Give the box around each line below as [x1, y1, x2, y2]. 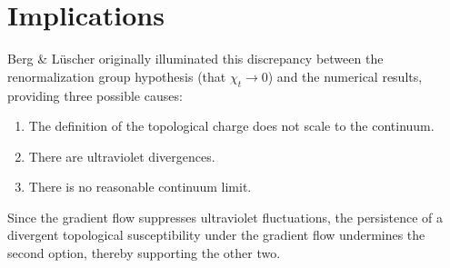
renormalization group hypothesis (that [7, 66, 226, 85]
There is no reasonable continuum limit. [28, 177, 252, 196]
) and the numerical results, [267, 66, 423, 85]
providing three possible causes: [7, 85, 183, 104]
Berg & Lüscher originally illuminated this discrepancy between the [7, 49, 384, 68]
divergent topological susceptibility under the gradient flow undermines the [7, 225, 425, 244]
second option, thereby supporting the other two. [7, 243, 281, 263]
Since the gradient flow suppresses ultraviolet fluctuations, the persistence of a [7, 207, 444, 226]
